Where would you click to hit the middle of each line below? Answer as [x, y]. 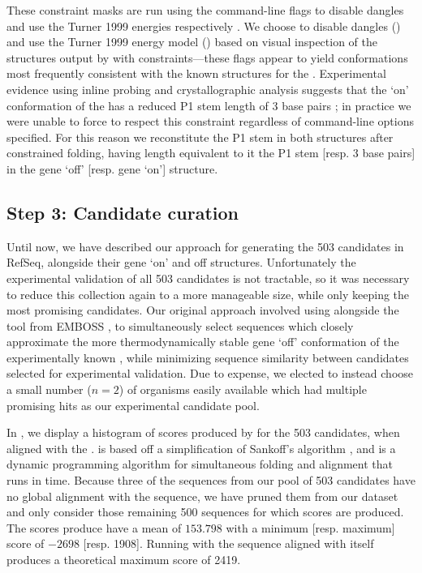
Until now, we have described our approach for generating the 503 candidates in [205, 246]
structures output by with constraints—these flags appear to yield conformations [207, 57]
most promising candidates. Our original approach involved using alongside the [203, 310]
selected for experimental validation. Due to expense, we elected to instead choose [210, 373]
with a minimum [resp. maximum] [310, 527]
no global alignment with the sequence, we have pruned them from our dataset [202, 496]
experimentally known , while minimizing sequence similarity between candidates [208, 357]
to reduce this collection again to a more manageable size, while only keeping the [208, 294]
